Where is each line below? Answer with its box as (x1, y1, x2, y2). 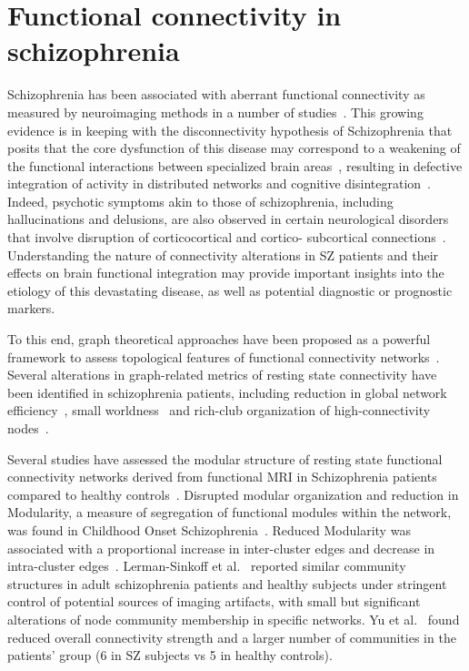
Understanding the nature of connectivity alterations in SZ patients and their (7, 245, 439, 264)
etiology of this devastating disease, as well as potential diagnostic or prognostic (7, 280, 453, 300)
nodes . (7, 419, 49, 437)
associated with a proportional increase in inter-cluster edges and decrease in (7, 538, 435, 557)
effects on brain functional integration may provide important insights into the (7, 263, 444, 282)
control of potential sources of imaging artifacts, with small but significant (7, 592, 421, 611)
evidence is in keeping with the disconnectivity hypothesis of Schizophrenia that (7, 120, 453, 139)
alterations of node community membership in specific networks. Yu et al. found (7, 609, 460, 628)
